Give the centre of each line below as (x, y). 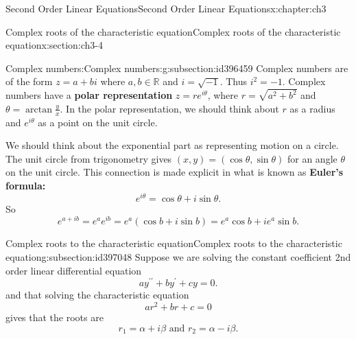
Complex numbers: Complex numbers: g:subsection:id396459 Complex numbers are (177, 68)
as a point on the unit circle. (98, 122)
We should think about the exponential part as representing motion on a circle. (172, 145)
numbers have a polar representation (89, 95)
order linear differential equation (74, 270)
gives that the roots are (55, 317)
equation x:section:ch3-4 (55, 45)
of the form (29, 81)
